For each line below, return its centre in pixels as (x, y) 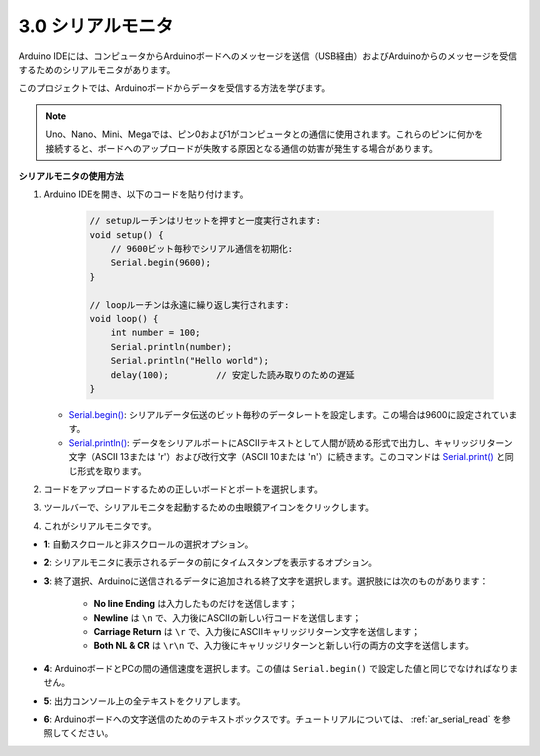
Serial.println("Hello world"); (190, 361)
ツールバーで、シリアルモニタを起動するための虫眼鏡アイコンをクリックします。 (209, 507)
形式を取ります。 (111, 471)
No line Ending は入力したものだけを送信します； (195, 604)
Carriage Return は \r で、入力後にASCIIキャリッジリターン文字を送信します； (257, 632)
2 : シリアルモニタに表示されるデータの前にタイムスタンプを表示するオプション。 (210, 562)
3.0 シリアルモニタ (96, 26)
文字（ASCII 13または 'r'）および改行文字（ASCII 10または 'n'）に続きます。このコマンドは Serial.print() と (286, 457)
